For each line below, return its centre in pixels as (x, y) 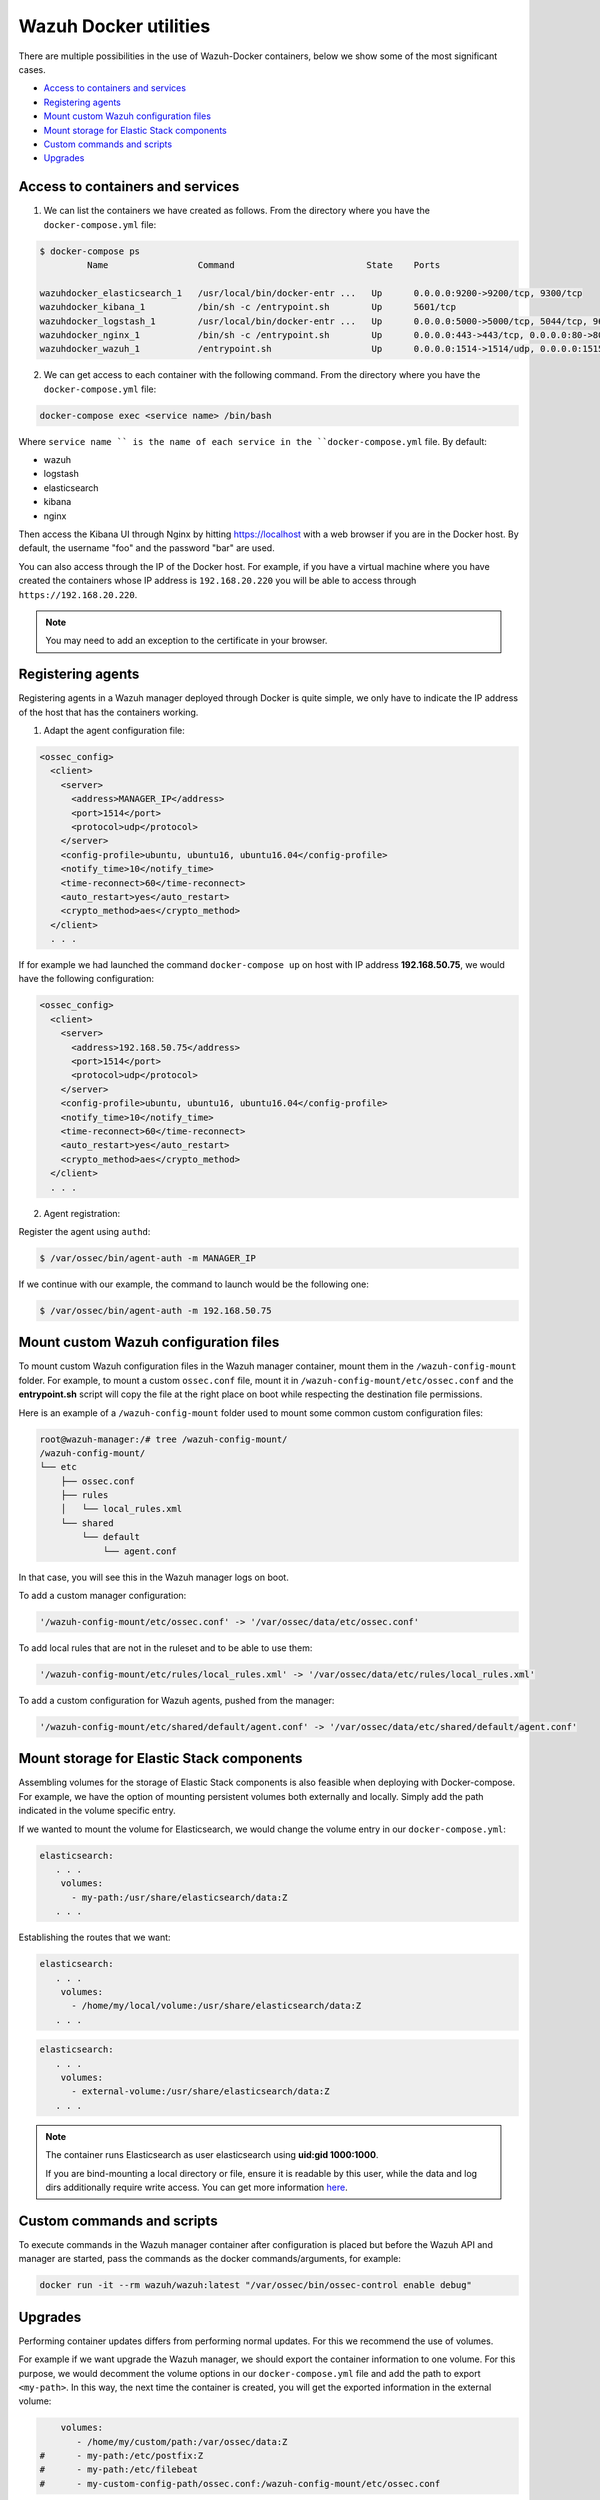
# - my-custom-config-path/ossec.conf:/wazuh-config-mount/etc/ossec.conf (240, 2483)
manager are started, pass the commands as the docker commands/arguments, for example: (210, 2259)
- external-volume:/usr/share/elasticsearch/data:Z (200, 2091)
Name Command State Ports (263, 264)
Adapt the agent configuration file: (114, 731)
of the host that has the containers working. (108, 712)
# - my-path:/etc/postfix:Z (121, 2456)
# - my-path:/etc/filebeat (119, 2469)
